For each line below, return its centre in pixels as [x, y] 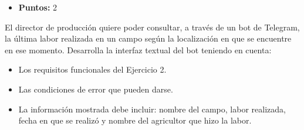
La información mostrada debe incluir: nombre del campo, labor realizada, [152, 109]
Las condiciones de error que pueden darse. [96, 89]
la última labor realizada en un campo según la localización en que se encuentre [148, 38]
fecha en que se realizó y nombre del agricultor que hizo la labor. [135, 120]
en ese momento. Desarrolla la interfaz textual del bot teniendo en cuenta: [138, 49]
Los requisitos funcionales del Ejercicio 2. [92, 69]
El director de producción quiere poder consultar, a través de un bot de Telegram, [152, 27]
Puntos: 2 [38, 7]
